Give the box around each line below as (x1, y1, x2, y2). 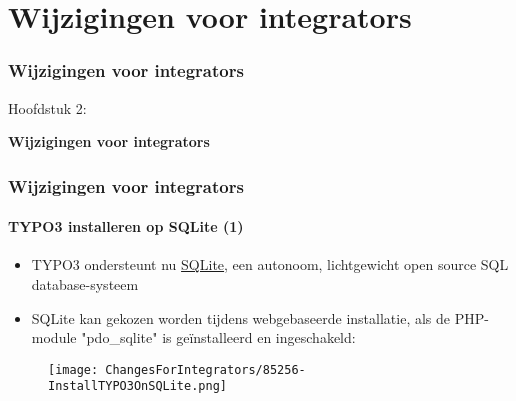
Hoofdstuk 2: (8, 97, 87, 118)
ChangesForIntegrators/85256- (105, 362, 306, 377)
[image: (48, 362, 99, 377)
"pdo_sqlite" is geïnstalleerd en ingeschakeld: (81, 327, 356, 348)
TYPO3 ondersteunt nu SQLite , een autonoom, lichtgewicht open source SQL (31, 254, 509, 275)
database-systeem (31, 274, 139, 295)
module (31, 327, 77, 348)
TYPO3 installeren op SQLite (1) (8, 216, 244, 237)
